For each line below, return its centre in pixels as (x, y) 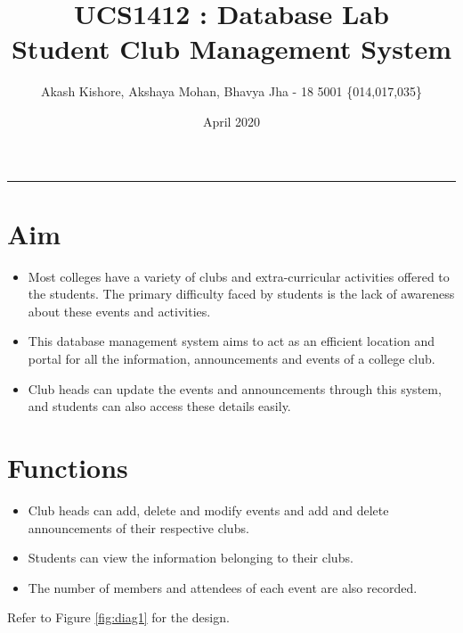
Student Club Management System (231, 49)
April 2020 (231, 121)
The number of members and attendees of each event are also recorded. (223, 587)
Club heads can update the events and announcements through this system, (235, 388)
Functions (68, 467)
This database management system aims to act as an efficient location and (231, 341)
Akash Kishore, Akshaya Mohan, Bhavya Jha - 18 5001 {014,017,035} (231, 91)
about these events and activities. (119, 311)
